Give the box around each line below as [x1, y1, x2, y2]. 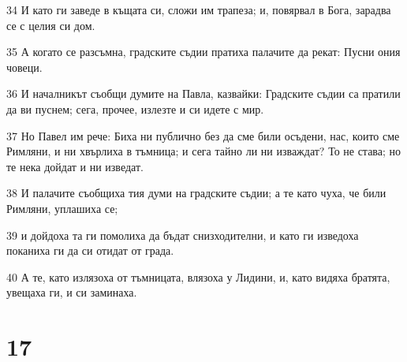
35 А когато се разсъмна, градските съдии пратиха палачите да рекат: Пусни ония [6, 43, 401, 60]
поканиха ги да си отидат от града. [6, 242, 174, 259]
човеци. [6, 58, 43, 75]
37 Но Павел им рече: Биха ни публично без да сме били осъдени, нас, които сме [6, 127, 400, 144]
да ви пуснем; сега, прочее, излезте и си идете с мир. [6, 100, 264, 117]
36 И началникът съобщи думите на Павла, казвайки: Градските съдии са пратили [6, 85, 401, 102]
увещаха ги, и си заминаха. [6, 284, 137, 300]
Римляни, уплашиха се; [6, 200, 118, 216]
